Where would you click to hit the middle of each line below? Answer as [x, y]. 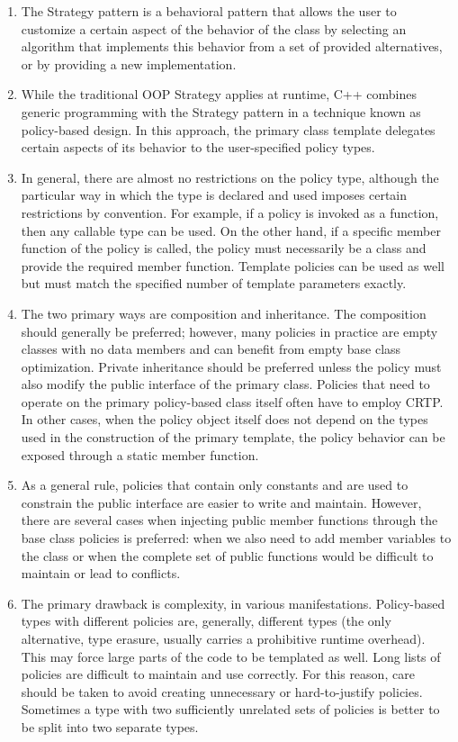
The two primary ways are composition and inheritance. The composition [224, 313]
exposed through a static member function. [140, 454]
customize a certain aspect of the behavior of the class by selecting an [214, 28]
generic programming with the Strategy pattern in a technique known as [221, 111]
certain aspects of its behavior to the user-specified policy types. [198, 147]
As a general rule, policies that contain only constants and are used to [215, 485]
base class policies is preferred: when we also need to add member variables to [236, 538]
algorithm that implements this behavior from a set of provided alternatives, [232, 46]
